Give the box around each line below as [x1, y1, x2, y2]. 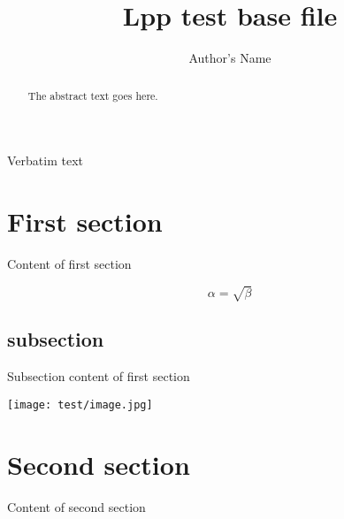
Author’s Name [188, 49, 271, 67]
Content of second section [7, 497, 146, 515]
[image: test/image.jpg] [7, 398, 153, 411]
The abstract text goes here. [27, 88, 158, 103]
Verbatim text [7, 151, 83, 170]
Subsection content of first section [7, 367, 190, 385]
